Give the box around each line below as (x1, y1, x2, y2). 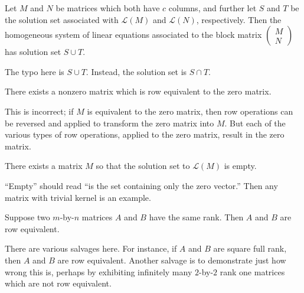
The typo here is (5, 65, 64, 77)
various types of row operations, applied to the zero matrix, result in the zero (5, 128, 285, 141)
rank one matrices (220, 265, 285, 278)
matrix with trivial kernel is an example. (5, 191, 151, 203)
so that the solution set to (96, 159, 190, 172)
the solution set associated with (5, 13, 119, 25)
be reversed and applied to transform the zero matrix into (5, 116, 214, 129)
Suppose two (5, 211, 50, 223)
